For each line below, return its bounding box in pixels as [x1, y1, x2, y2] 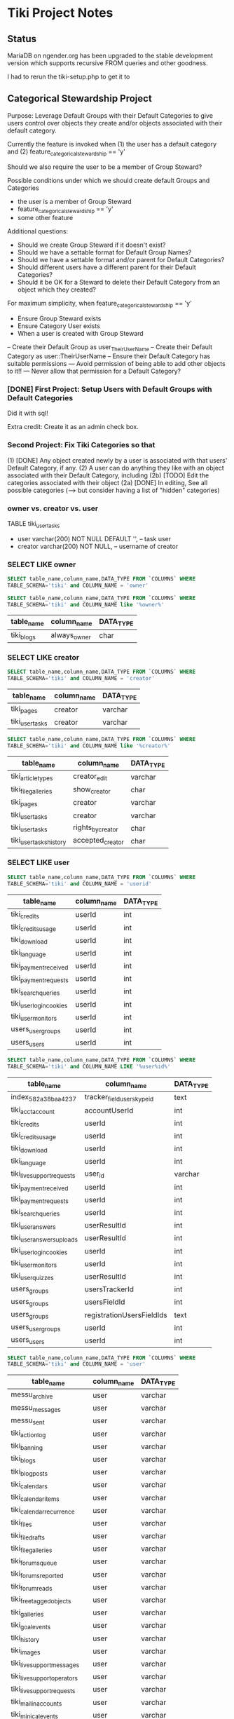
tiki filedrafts [11, 1530, 46, 1542]
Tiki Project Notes [7, 5, 113, 21]
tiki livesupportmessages [11, 1658, 80, 1669]
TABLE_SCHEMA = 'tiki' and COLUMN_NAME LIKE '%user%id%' [7, 1063, 171, 1070]
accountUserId [84, 1106, 134, 1115]
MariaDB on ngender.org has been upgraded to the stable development [7, 51, 214, 60]
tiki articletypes [11, 771, 53, 782]
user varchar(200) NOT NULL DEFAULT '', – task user [17, 534, 172, 543]
